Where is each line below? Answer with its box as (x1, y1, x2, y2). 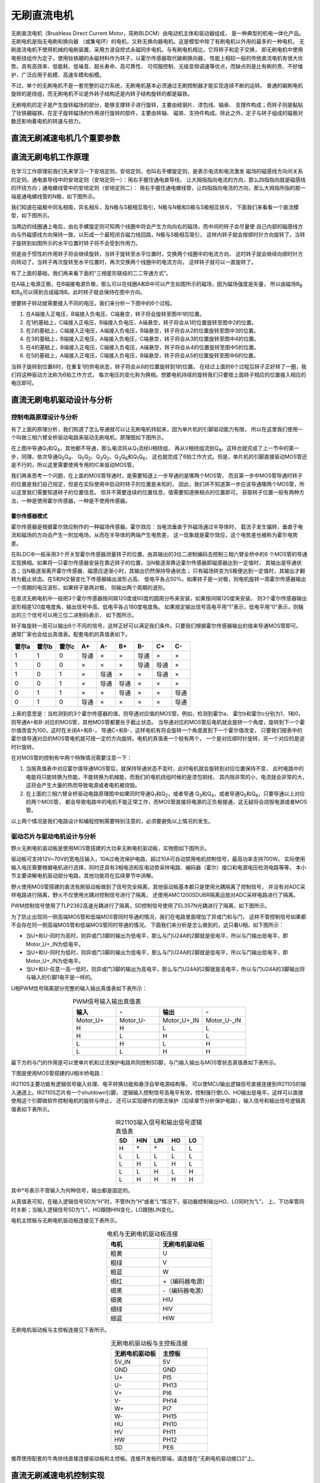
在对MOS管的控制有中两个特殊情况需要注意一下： (11, 754, 133, 762)
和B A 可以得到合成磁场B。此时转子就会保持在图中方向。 (11, 288, 146, 297)
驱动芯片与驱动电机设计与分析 (11, 832, 97, 841)
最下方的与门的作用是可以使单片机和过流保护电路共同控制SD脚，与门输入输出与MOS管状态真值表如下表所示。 (11, 1059, 280, 1066)
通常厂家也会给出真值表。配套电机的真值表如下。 (11, 631, 130, 638)
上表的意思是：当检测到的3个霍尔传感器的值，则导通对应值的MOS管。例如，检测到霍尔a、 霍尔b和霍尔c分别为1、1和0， (11, 710, 304, 717)
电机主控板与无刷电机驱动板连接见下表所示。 (11, 1217, 120, 1224)
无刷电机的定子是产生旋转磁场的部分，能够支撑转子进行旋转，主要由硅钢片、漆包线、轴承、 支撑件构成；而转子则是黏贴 (11, 101, 303, 108)
